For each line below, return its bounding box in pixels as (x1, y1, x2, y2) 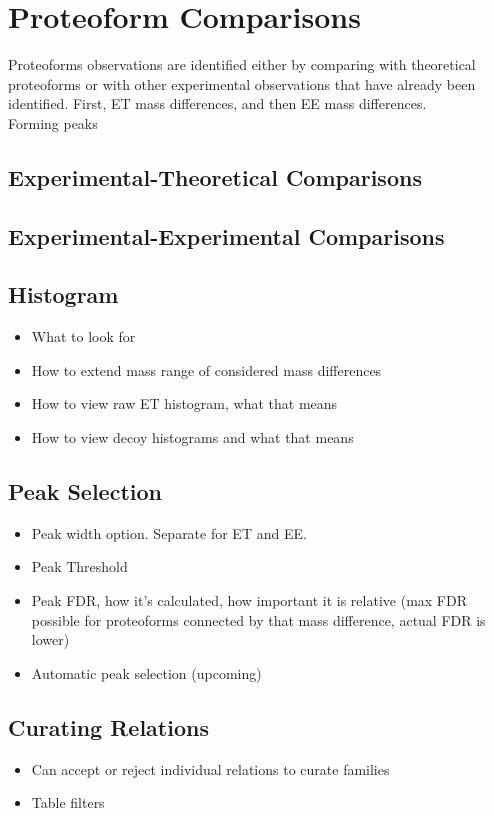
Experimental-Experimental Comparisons (8, 220, 445, 251)
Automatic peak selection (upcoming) (31, 662, 262, 683)
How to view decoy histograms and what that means (31, 427, 354, 448)
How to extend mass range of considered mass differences (31, 359, 382, 380)
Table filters (31, 792, 105, 813)
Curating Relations (8, 711, 209, 742)
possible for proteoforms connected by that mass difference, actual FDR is (31, 609, 486, 630)
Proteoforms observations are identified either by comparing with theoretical (8, 54, 476, 75)
